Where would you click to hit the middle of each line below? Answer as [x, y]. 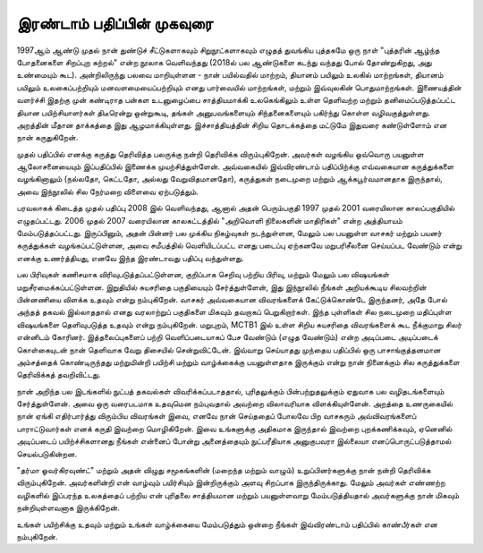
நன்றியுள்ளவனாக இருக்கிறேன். [68, 508]
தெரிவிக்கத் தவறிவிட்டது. [59, 375]
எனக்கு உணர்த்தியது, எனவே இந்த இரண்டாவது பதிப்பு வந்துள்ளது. [130, 258]
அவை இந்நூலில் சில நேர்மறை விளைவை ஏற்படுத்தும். [107, 191]
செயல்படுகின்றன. [47, 454]
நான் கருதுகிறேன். [47, 138]
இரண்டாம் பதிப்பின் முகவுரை [115, 23]
